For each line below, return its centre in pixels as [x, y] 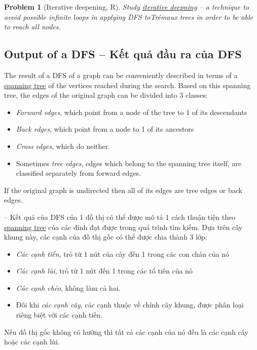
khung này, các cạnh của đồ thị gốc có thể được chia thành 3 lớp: [106, 237]
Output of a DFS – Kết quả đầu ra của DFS [123, 54]
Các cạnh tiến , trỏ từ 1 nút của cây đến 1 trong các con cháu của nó [122, 254]
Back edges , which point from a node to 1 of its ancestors [105, 129]
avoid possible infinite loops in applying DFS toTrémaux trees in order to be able [129, 16]
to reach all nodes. [32, 27]
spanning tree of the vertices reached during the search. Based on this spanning [127, 85]
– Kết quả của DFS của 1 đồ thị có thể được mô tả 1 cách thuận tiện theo [120, 217]
